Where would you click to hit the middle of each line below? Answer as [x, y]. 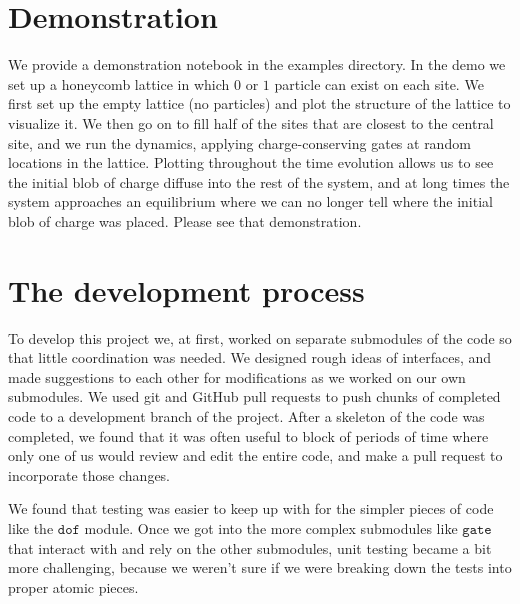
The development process [186, 289]
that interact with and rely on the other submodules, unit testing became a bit [250, 547]
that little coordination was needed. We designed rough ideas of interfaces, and [250, 357]
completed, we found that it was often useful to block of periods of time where [248, 435]
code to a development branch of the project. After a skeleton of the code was [246, 415]
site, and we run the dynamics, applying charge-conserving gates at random [239, 142]
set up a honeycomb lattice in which [119, 83]
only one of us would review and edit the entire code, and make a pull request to [255, 455]
